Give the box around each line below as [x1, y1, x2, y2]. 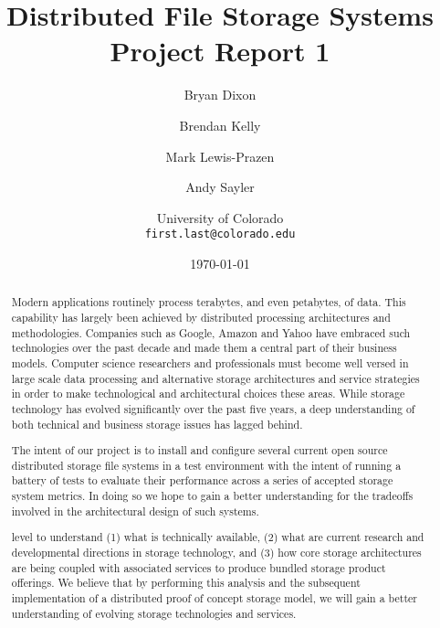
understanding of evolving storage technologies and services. [11, 605, 297, 621]
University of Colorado [156, 208, 284, 227]
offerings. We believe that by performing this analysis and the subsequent [11, 575, 361, 591]
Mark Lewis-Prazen [165, 146, 275, 165]
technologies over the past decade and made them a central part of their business [11, 340, 397, 356]
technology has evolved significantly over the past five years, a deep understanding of [11, 400, 415, 416]
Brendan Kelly [179, 115, 261, 134]
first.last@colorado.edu [144, 228, 296, 241]
